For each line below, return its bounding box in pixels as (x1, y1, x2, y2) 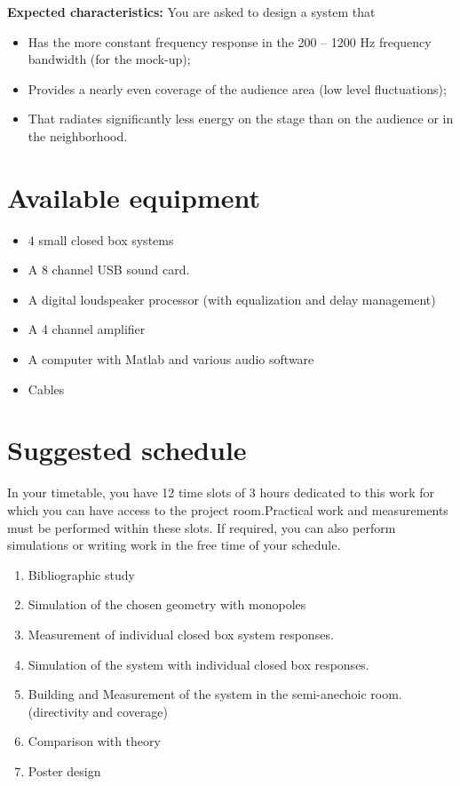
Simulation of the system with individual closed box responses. (28, 655, 369, 673)
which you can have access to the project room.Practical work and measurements (7, 500, 448, 519)
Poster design (28, 761, 101, 780)
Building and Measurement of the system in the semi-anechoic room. (28, 685, 402, 703)
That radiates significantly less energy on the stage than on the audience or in (28, 109, 454, 128)
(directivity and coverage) (28, 702, 168, 720)
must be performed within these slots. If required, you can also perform (7, 518, 396, 536)
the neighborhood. (28, 126, 128, 145)
